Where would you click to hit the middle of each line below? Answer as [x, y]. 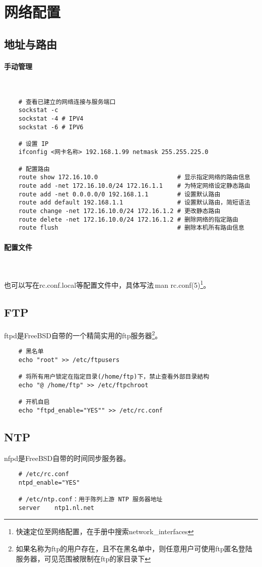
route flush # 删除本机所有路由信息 [131, 228]
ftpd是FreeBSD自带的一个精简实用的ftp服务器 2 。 [83, 334]
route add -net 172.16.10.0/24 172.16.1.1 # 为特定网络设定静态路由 [134, 186]
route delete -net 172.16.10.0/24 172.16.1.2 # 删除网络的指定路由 [128, 219]
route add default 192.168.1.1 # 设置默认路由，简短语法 [134, 203]
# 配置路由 [34, 169]
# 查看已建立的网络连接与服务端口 [67, 102]
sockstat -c [38, 110]
